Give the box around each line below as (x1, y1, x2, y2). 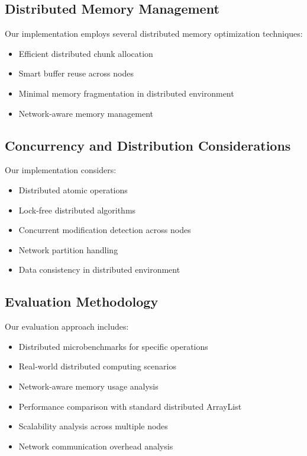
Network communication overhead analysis (18, 439, 173, 452)
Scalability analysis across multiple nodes (18, 420, 168, 432)
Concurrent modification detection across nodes (18, 224, 191, 236)
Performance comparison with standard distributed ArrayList (18, 400, 242, 412)
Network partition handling (18, 243, 118, 256)
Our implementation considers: (5, 164, 117, 176)
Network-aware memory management (18, 107, 153, 119)
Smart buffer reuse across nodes (18, 67, 134, 79)
